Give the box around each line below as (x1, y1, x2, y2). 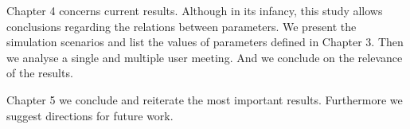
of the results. (6, 64, 73, 81)
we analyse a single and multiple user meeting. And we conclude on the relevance (6, 49, 403, 65)
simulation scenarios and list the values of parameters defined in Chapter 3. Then (6, 33, 404, 50)
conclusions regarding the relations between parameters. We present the (6, 18, 357, 34)
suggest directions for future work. (6, 107, 174, 123)
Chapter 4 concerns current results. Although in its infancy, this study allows (6, 2, 383, 18)
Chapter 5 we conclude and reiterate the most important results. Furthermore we (6, 91, 403, 107)
